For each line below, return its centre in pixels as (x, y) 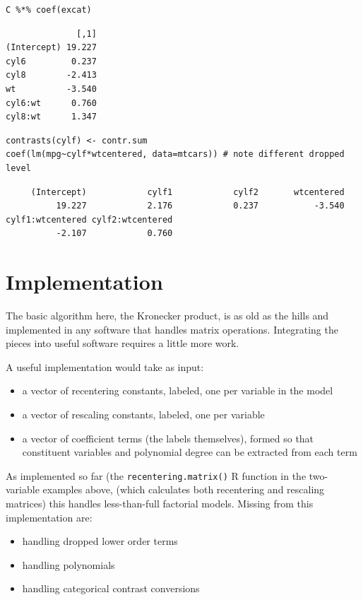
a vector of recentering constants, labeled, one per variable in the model (178, 390)
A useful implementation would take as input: (105, 366)
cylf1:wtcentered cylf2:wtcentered (89, 219)
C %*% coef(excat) (49, 10)
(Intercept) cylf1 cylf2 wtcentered (188, 192)
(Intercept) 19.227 (51, 48)
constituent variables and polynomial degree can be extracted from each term (190, 452)
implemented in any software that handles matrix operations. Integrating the (172, 329)
